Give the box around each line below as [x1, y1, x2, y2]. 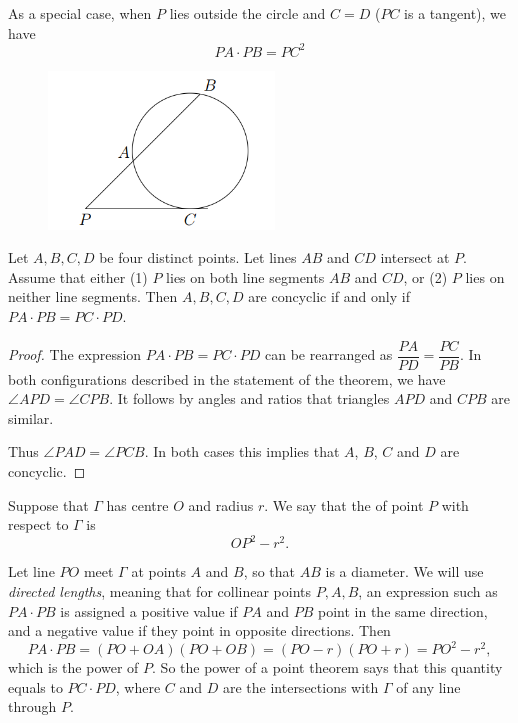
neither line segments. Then [8, 286, 178, 307]
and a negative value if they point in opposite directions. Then [8, 620, 391, 641]
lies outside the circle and [169, 3, 326, 23]
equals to [8, 676, 63, 697]
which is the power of [8, 657, 139, 678]
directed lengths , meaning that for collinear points [8, 580, 312, 601]
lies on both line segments [166, 266, 325, 287]
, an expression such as [358, 580, 498, 601]
